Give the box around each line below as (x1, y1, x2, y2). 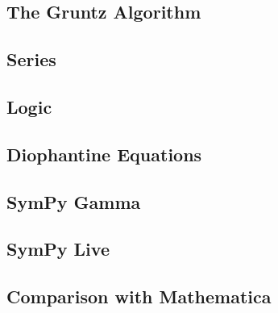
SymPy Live (6, 236, 110, 261)
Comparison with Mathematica (6, 284, 272, 309)
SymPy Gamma (6, 189, 141, 214)
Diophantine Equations (6, 141, 202, 166)
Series (6, 47, 56, 72)
